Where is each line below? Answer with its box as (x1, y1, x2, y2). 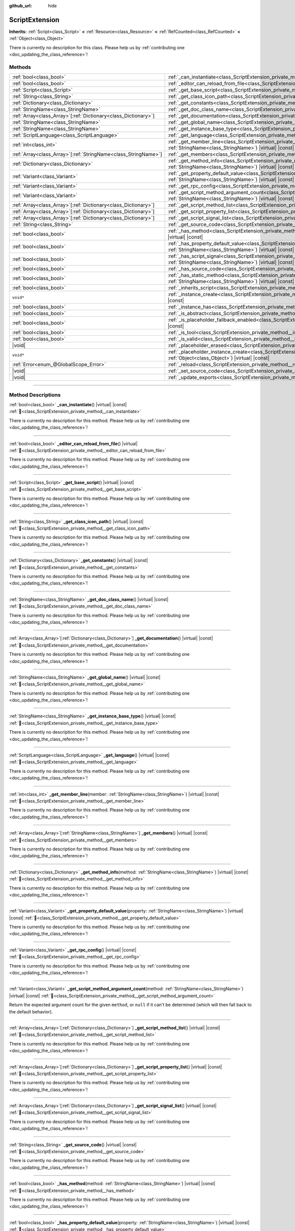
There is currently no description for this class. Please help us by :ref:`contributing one (9, 44, 185, 50)
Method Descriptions (9, 391, 61, 398)
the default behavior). (9, 1008, 53, 1014)
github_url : (9, 3, 32, 8)
